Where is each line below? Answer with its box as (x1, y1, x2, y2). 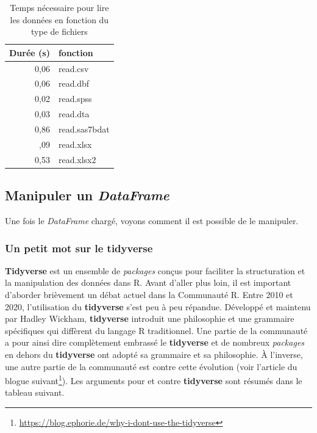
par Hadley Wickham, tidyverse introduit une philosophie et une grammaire (5, 312, 294, 325)
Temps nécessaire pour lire (10, 1, 109, 13)
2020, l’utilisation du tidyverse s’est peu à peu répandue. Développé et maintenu (5, 300, 311, 313)
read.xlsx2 (58, 153, 96, 166)
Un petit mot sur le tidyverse (5, 240, 153, 255)
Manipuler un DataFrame (5, 186, 169, 205)
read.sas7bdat (58, 123, 110, 135)
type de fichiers (31, 25, 88, 38)
